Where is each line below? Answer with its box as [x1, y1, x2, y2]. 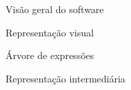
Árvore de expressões [6, 48, 94, 63]
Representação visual [6, 25, 94, 39]
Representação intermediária [6, 71, 125, 85]
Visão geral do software [6, 2, 104, 16]
